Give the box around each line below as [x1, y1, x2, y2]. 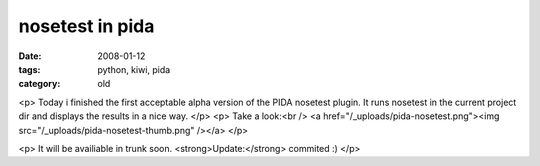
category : [18, 78, 61, 90]
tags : [18, 63, 41, 75]
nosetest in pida [18, 15, 155, 37]
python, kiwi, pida [97, 63, 171, 75]
